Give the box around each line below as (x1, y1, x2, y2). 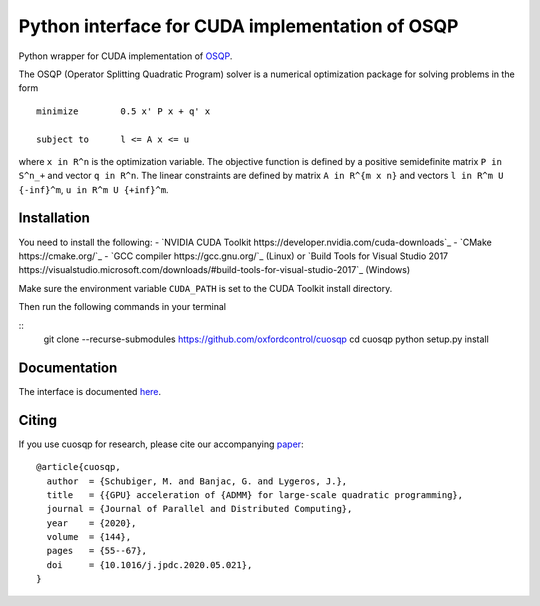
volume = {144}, (46, 531, 132, 543)
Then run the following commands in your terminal (18, 301, 227, 313)
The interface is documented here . (18, 385, 162, 397)
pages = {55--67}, (46, 545, 148, 557)
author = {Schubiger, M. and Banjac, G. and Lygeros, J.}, (46, 475, 348, 487)
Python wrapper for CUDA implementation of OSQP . (18, 50, 233, 62)
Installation (18, 210, 90, 227)
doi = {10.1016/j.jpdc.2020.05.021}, (46, 559, 253, 570)
